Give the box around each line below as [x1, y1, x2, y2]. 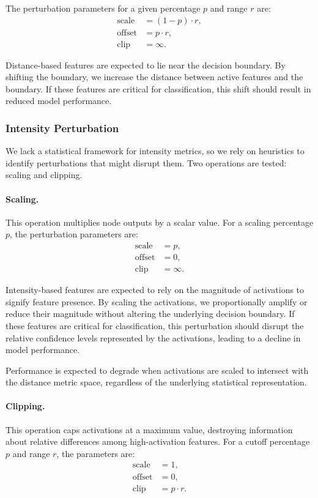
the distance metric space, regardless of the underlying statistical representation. [6, 376, 307, 388]
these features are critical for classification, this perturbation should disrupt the [6, 319, 304, 332]
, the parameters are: [56, 447, 135, 459]
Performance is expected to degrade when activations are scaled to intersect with [6, 363, 309, 376]
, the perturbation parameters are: [10, 228, 138, 240]
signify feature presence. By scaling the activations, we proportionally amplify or [6, 295, 308, 308]
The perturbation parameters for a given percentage [6, 2, 201, 14]
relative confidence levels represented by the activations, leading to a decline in [6, 331, 301, 344]
